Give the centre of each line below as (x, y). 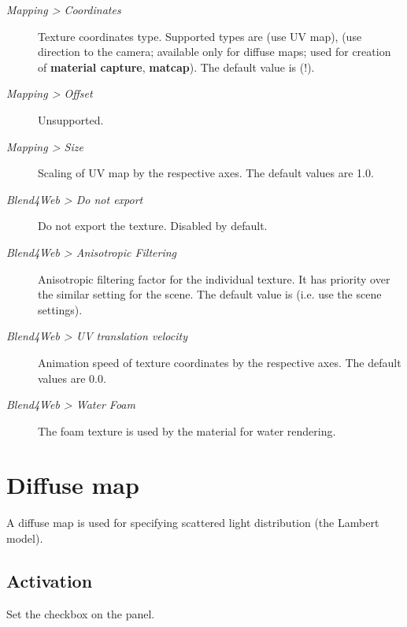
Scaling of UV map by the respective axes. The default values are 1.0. (206, 173)
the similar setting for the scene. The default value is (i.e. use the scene (210, 294)
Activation (50, 580)
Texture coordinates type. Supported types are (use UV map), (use (200, 36)
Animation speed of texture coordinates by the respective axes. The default (220, 362)
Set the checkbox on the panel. (81, 613)
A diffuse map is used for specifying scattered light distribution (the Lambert (193, 523)
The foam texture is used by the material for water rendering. (187, 430)
